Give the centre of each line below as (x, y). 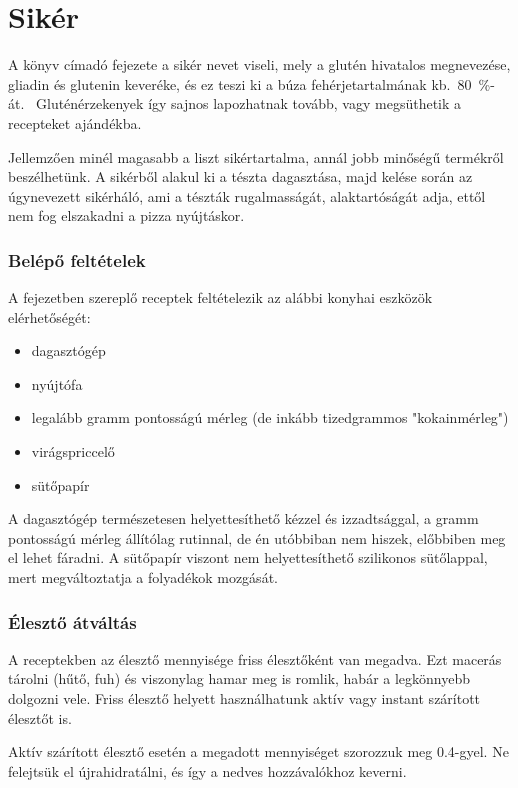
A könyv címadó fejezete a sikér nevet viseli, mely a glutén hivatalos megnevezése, (259, 64)
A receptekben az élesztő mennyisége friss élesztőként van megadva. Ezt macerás (255, 658)
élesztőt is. (40, 717)
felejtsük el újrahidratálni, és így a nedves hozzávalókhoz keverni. (207, 770)
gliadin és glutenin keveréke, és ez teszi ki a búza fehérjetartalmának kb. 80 (240, 83)
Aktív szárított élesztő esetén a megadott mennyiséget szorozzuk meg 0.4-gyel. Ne (258, 751)
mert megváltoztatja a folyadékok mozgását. (143, 577)
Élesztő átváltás (72, 621)
